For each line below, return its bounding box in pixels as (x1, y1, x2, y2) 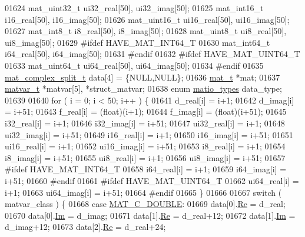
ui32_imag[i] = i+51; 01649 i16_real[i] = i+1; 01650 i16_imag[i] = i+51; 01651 (5, 128, 293, 141)
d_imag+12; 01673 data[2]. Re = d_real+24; (5, 221, 166, 233)
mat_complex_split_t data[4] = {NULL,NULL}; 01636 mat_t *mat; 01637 (5, 71, 280, 83)
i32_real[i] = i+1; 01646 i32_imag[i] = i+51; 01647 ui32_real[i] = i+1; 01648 (5, 116, 285, 129)
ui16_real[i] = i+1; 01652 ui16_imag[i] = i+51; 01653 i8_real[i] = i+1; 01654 (5, 140, 286, 152)
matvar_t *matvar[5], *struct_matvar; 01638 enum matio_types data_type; (5, 82, 282, 95)
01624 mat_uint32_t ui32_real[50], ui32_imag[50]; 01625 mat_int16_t (5, 2, 264, 14)
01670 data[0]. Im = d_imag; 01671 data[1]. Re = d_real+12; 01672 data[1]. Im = (5, 209, 296, 221)
